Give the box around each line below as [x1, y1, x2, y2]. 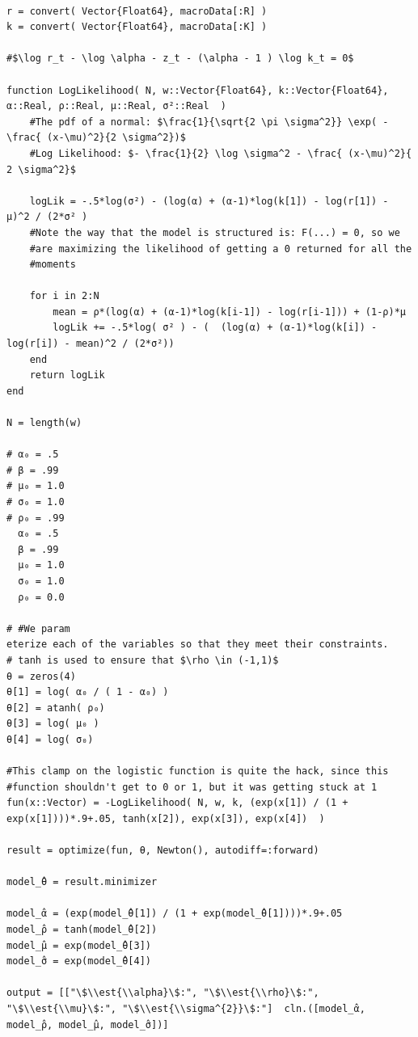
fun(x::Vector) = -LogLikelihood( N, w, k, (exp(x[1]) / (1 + [6, 797, 348, 809]
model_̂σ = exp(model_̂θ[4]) [6, 955, 151, 967]
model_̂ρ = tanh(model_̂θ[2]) [6, 924, 158, 936]
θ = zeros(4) [6, 670, 76, 682]
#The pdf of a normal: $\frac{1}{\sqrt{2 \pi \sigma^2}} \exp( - [29, 116, 389, 128]
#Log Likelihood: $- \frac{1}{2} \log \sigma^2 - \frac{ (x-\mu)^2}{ [29, 147, 412, 159]
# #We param [6, 622, 70, 634]
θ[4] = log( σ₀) [6, 733, 94, 745]
